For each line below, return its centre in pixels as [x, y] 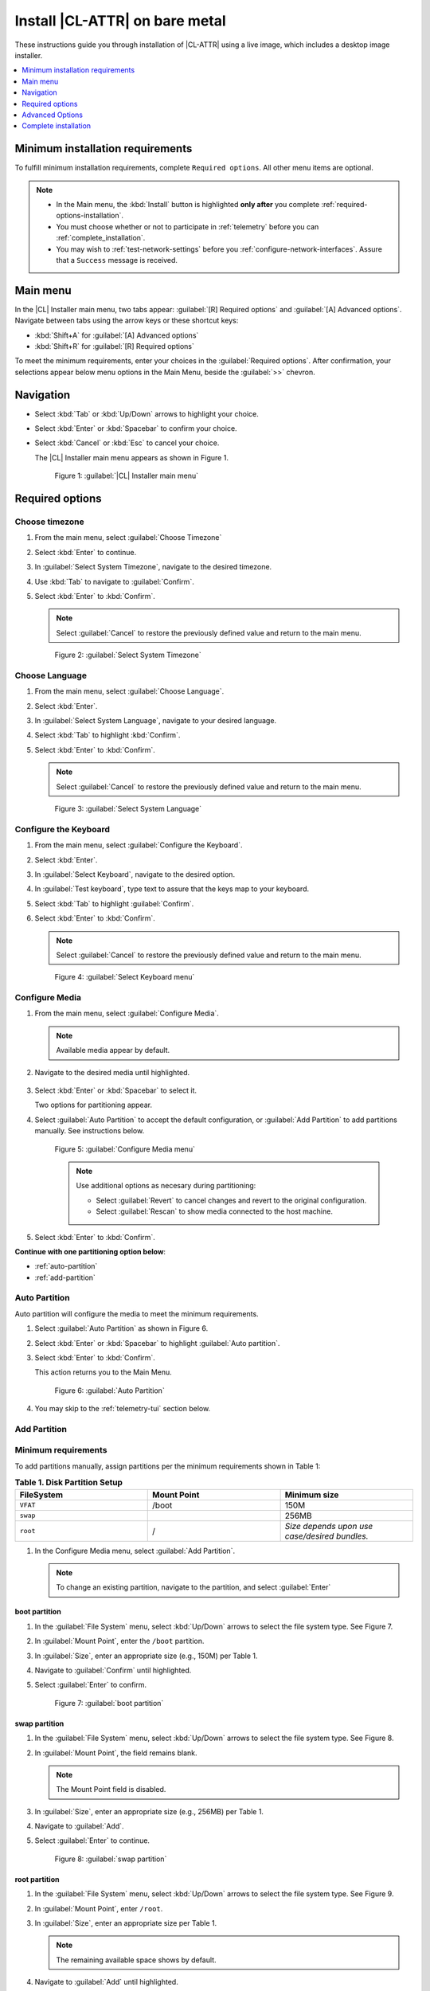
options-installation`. [90, 216]
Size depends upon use [329, 1526]
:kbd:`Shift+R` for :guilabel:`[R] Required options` [114, 346]
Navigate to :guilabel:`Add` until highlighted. [106, 1982]
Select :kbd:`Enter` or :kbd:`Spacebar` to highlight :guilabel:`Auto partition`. [157, 1343]
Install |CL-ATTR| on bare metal [120, 21]
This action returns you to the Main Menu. [104, 1372]
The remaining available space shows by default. [136, 1960]
